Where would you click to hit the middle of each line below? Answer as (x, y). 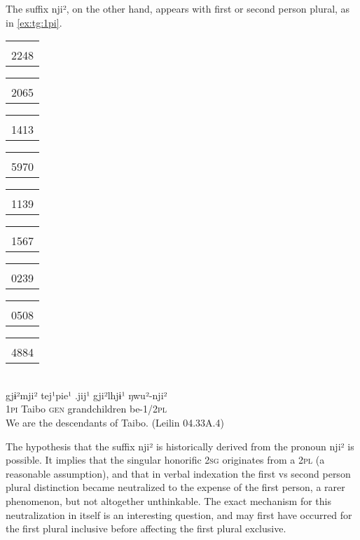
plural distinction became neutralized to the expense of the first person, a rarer (175, 487)
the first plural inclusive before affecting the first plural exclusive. (146, 528)
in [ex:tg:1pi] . (34, 22)
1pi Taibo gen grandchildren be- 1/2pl (86, 409)
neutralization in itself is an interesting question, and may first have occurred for (179, 514)
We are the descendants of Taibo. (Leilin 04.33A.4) (115, 422)
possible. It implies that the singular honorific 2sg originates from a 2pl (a (165, 460)
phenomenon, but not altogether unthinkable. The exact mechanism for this (168, 500)
